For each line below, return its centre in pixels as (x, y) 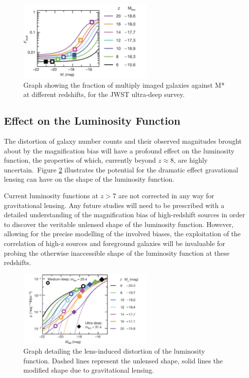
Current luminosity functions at (51, 195)
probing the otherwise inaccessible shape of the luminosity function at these (117, 253)
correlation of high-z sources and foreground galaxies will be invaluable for (115, 243)
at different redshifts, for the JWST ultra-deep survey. (104, 94)
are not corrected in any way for (166, 195)
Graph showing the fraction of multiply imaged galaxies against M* (124, 85)
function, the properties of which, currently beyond (80, 160)
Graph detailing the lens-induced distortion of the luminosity (114, 350)
